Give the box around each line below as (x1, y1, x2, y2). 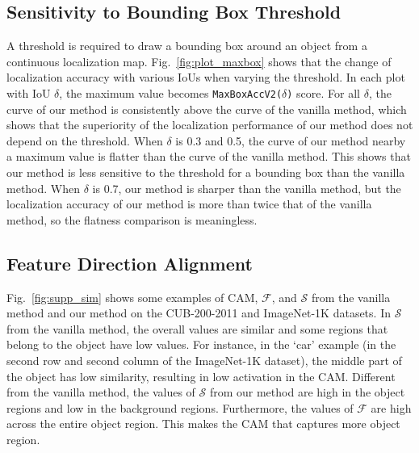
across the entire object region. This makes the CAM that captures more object (6, 415, 400, 432)
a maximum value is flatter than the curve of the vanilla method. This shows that (6, 148, 411, 165)
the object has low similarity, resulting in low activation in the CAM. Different (6, 367, 396, 384)
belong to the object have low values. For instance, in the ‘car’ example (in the (6, 336, 396, 353)
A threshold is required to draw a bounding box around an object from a (6, 37, 367, 54)
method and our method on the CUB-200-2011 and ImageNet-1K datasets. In (6, 304, 391, 321)
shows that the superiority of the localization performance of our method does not (6, 116, 413, 133)
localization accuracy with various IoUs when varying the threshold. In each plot (6, 69, 405, 86)
